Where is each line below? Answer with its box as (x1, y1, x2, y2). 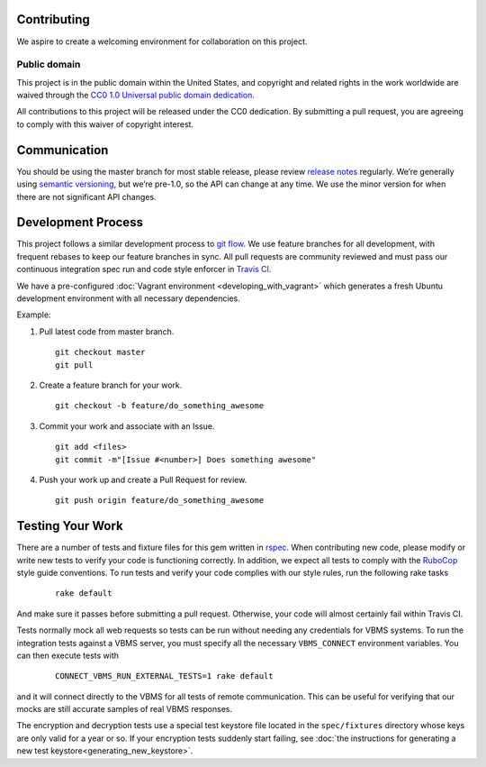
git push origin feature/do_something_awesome (55, 496, 265, 506)
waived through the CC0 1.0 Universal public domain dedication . (16, 90, 256, 101)
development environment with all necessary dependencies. (16, 293, 240, 304)
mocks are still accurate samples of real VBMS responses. (16, 704, 233, 715)
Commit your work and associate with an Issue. (39, 420, 215, 432)
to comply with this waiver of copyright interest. (16, 118, 193, 130)
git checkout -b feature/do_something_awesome (55, 401, 265, 411)
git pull (55, 360, 94, 370)
